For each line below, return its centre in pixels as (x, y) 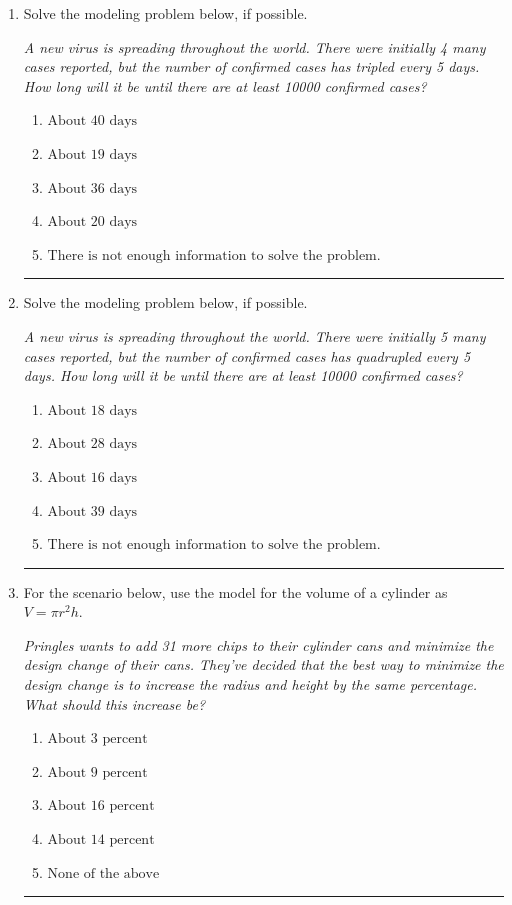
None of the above (103, 873)
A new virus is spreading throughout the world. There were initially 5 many (254, 335)
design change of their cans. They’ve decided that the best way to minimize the (263, 664)
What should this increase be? (114, 703)
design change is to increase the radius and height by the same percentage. (250, 684)
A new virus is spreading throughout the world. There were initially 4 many (254, 46)
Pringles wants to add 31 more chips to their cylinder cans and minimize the (258, 644)
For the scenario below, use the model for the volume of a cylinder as (235, 591)
